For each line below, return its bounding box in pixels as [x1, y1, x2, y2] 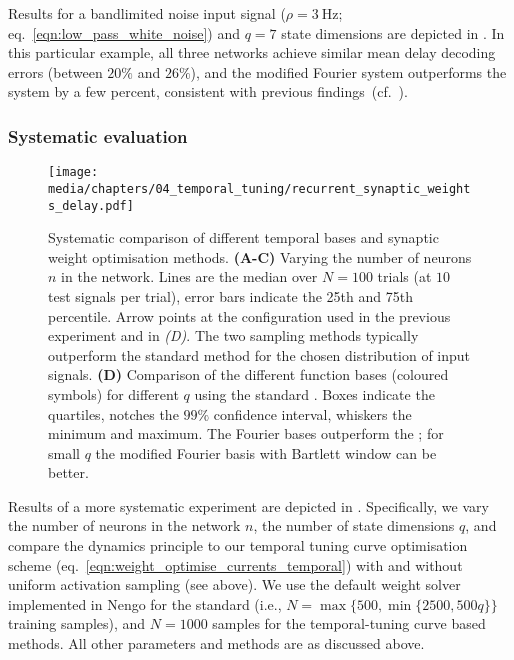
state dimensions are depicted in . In [281, 22, 505, 43]
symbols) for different [48, 383, 179, 404]
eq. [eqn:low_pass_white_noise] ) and [8, 22, 241, 43]
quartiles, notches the [48, 403, 179, 424]
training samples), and [8, 613, 146, 634]
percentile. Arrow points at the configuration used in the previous [48, 305, 451, 326]
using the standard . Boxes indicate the [194, 383, 435, 404]
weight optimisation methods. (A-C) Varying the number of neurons [48, 246, 472, 267]
